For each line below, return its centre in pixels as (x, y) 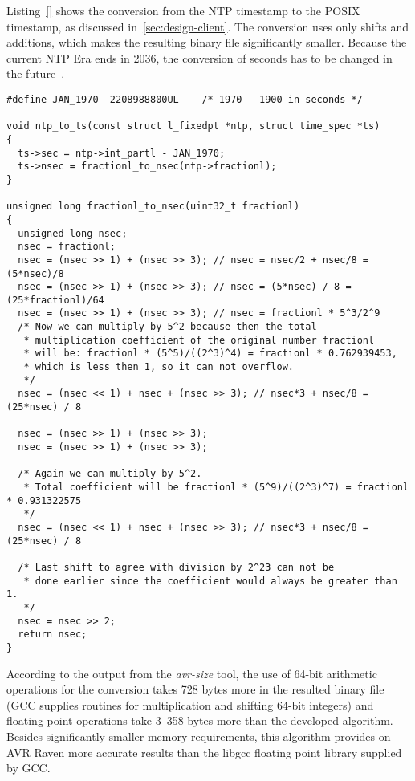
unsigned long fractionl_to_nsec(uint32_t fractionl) (153, 207)
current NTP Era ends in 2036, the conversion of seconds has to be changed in (199, 57)
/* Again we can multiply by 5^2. (110, 474)
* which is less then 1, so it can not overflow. (159, 367)
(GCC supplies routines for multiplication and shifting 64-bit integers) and (190, 704)
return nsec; (53, 635)
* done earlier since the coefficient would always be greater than (210, 581)
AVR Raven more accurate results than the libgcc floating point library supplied (204, 752)
